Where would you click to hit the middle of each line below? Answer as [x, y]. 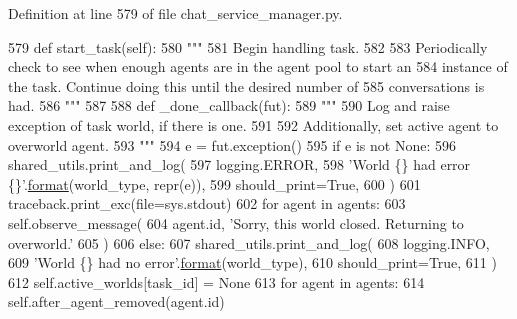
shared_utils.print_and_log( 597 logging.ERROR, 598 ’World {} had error [239, 164]
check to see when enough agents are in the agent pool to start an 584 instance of [258, 66]
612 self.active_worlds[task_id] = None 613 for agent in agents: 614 [216, 281]
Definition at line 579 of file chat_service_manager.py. [175, 13]
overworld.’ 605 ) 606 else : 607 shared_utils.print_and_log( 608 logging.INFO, [249, 242]
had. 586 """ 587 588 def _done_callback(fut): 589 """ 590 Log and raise [229, 105]
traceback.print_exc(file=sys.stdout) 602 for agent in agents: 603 [207, 203]
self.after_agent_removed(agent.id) [116, 301]
